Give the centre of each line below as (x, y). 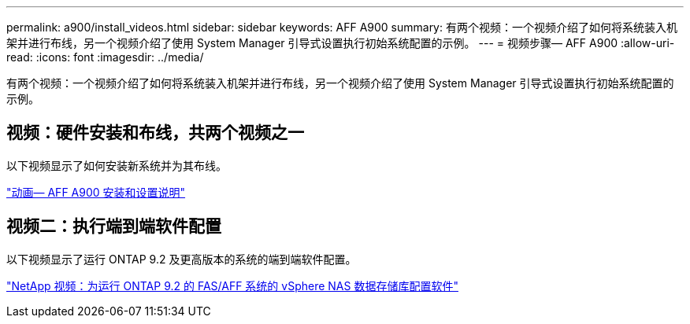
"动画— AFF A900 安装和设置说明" (96, 192)
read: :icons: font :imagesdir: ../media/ (105, 57)
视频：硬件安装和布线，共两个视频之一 (155, 133)
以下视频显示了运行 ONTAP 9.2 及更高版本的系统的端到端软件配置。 (182, 259)
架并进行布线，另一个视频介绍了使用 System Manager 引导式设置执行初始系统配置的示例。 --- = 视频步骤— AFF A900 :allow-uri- (341, 43)
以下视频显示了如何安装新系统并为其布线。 (117, 165)
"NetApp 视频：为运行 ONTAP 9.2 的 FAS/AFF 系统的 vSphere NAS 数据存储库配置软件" (232, 285)
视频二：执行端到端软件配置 (114, 226)
